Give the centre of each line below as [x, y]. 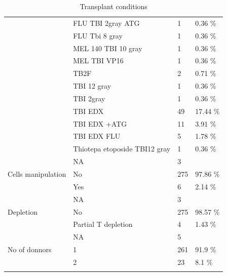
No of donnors [30, 249]
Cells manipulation [37, 173]
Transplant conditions [113, 6]
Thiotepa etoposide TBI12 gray [122, 149]
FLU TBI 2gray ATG [106, 23]
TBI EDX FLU [97, 136]
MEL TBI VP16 [98, 61]
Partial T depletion [103, 224]
